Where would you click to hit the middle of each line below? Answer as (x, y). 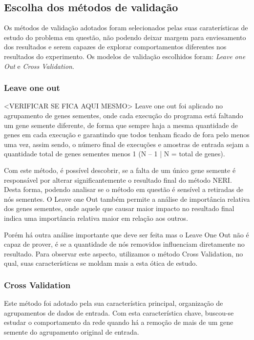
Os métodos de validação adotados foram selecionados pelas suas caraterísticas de (126, 28)
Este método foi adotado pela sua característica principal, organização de (114, 303)
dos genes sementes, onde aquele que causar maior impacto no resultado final (119, 208)
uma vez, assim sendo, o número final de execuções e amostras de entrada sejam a (127, 144)
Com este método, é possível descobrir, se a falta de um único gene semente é (120, 170)
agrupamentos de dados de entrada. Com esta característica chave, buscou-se (119, 312)
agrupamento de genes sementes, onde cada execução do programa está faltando (124, 115)
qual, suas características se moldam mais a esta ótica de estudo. (101, 263)
